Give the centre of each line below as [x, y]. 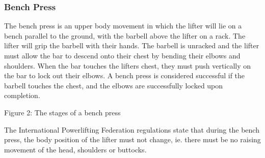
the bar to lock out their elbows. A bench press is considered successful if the [125, 75]
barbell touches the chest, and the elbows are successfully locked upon [114, 85]
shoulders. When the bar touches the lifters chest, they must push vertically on [128, 65]
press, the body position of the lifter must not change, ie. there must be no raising [132, 139]
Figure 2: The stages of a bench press [62, 112]
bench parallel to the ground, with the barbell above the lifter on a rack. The [125, 35]
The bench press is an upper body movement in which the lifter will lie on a [123, 26]
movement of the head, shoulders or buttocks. [75, 149]
